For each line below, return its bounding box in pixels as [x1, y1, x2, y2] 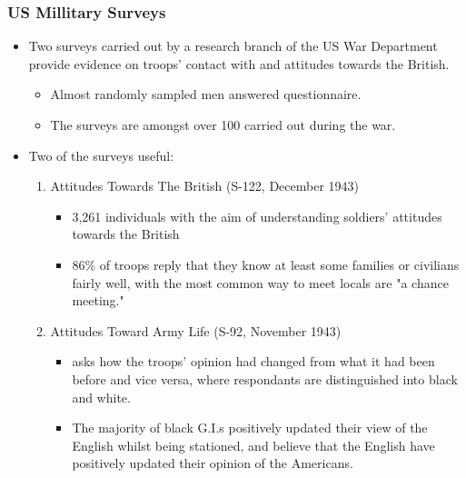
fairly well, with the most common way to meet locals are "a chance [72, 273, 449, 292]
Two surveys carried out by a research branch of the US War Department [28, 36, 438, 55]
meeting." [72, 291, 124, 310]
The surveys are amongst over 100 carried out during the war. [50, 115, 396, 134]
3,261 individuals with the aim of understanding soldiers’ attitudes [72, 206, 442, 225]
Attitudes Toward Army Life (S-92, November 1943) [50, 321, 342, 340]
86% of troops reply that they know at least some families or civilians [72, 254, 460, 274]
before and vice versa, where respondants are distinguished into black [72, 369, 458, 388]
